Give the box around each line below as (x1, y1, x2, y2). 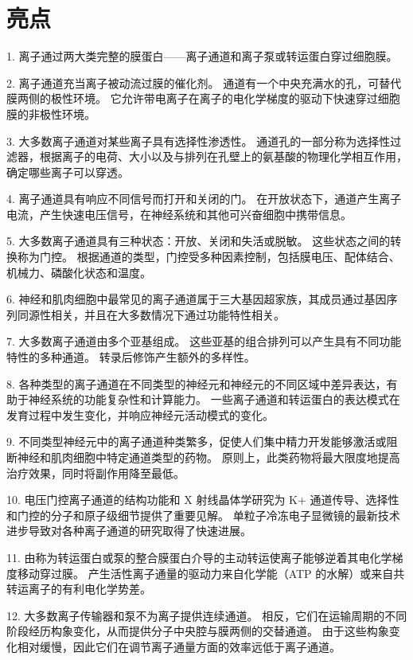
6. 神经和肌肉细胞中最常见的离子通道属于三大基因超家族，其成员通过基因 (6, 291, 387, 307)
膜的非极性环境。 (6, 105, 95, 122)
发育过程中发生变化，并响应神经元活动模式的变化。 (6, 406, 274, 423)
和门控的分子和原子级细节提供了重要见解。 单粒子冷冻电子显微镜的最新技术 (6, 506, 400, 523)
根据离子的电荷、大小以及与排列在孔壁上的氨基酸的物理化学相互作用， (39, 148, 407, 165)
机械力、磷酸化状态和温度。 (6, 264, 151, 280)
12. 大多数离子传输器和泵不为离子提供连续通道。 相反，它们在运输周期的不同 (6, 607, 407, 623)
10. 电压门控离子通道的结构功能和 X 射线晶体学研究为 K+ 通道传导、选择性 (6, 491, 399, 508)
